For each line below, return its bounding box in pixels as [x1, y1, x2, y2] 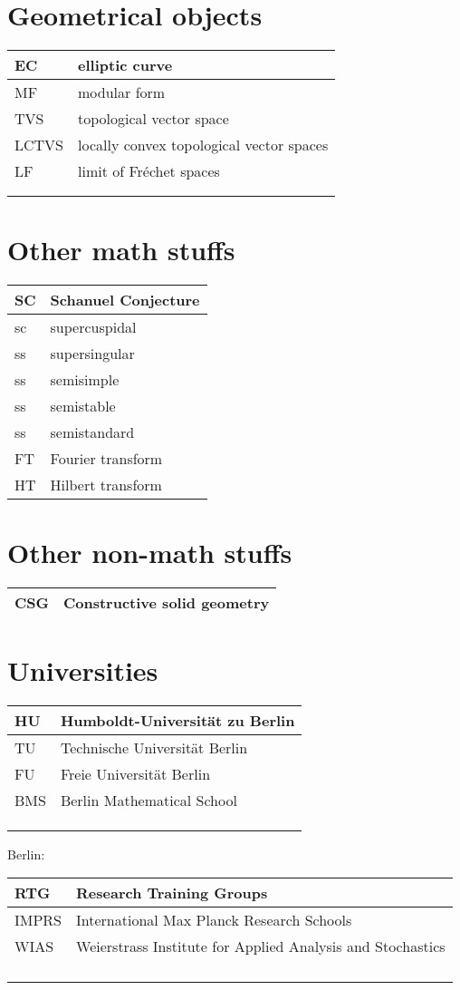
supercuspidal [50, 316, 137, 338]
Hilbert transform [50, 474, 162, 496]
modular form [78, 82, 166, 103]
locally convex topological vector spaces [78, 134, 329, 156]
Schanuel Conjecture [50, 289, 200, 311]
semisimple [50, 369, 120, 391]
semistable [50, 395, 116, 417]
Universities [7, 651, 158, 688]
